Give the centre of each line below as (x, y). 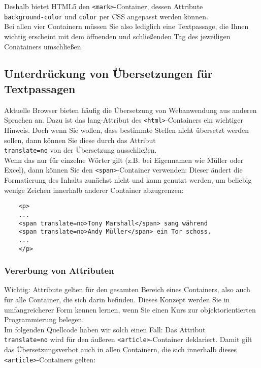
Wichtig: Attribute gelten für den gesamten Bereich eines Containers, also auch (127, 289)
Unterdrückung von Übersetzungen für (108, 74)
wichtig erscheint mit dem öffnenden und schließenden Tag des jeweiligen (117, 36)
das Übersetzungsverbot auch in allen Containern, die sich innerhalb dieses (120, 349)
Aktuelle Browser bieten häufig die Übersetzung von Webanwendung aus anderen (130, 110)
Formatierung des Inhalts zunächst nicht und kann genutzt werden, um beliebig (128, 180)
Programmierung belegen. (44, 319)
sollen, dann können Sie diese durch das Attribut (80, 140)
